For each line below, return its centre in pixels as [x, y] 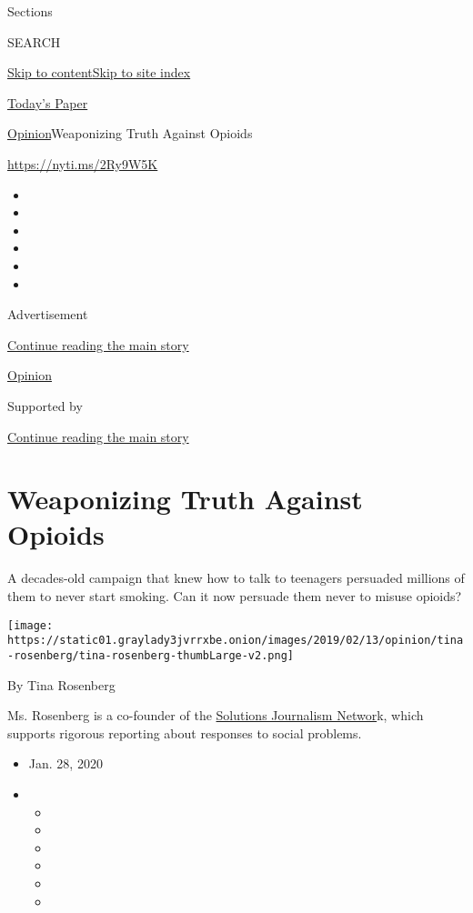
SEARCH [34, 41]
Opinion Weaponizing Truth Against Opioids [130, 133]
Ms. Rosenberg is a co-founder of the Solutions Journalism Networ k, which [216, 715]
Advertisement [48, 314]
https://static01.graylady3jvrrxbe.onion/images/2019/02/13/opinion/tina [236, 641]
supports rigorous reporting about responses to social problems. [185, 732]
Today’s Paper [48, 102]
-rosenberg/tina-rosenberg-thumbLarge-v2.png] [151, 655]
